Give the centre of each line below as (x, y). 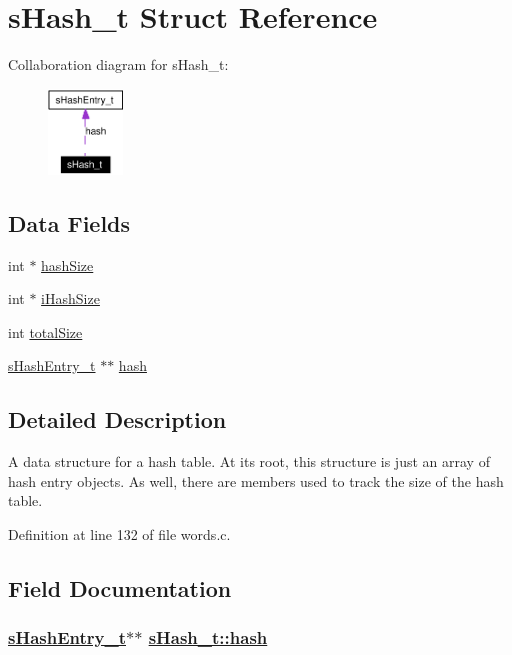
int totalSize (45, 331)
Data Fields (69, 222)
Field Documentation (120, 587)
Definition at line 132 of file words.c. (119, 533)
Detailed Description (117, 419)
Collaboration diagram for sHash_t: (118, 64)
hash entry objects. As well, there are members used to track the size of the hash (256, 480)
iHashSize (70, 298)
